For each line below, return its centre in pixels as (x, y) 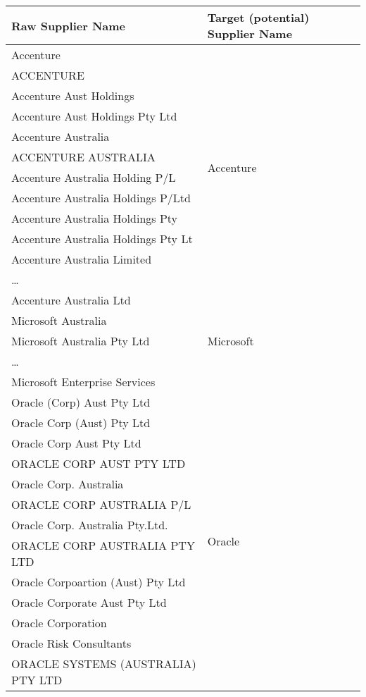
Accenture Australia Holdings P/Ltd (101, 198)
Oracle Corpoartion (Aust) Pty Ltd (99, 582)
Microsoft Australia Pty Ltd (81, 341)
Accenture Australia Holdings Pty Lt (102, 239)
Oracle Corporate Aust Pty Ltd (89, 602)
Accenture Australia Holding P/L (94, 177)
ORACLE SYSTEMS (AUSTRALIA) (104, 664)
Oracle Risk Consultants (71, 643)
